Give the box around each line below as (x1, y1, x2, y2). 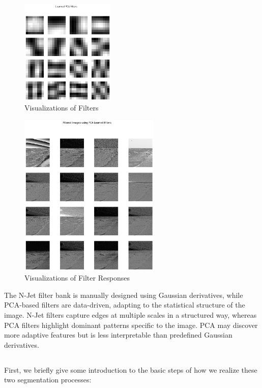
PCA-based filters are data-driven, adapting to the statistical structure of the (4, 299, 245, 310)
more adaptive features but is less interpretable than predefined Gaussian (4, 329, 232, 340)
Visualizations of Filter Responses (24, 272, 130, 283)
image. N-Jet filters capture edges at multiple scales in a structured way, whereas (4, 309, 257, 320)
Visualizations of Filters (24, 102, 99, 113)
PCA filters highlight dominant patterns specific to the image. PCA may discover (4, 319, 258, 330)
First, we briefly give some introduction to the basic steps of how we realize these (4, 364, 257, 375)
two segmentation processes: (4, 374, 92, 385)
